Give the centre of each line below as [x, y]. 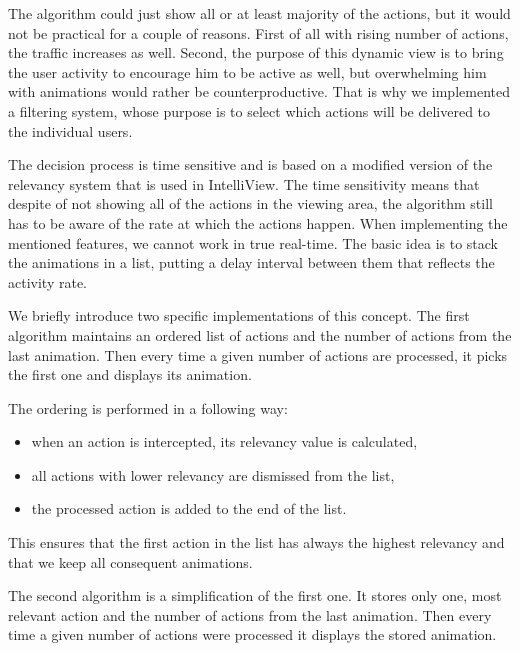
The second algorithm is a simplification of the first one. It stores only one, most [255, 595]
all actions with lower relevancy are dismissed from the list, [213, 474]
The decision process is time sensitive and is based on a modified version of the [250, 164]
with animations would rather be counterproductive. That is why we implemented [259, 91]
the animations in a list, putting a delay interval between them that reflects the [251, 262]
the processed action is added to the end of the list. [189, 508]
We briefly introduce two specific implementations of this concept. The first [239, 315]
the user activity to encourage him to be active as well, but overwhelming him [247, 71]
